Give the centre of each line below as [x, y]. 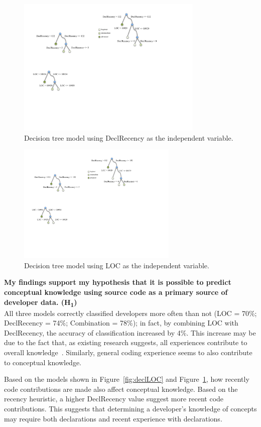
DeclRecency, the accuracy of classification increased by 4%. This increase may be [130, 332]
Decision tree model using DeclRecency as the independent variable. [129, 137]
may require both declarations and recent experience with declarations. [113, 418]
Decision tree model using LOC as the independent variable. [117, 265]
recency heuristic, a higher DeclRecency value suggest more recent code [114, 399]
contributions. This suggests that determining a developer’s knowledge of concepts [130, 409]
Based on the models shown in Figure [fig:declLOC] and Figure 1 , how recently [127, 379]
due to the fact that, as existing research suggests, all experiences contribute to [126, 342]
